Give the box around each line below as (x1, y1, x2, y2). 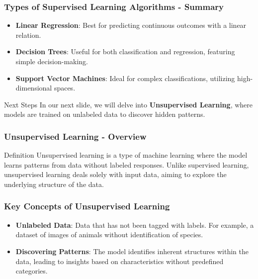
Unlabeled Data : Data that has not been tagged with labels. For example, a (15, 219, 254, 230)
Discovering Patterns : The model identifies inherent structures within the (15, 246, 249, 256)
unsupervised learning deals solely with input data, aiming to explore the (4, 169, 227, 180)
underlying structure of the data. (4, 179, 104, 189)
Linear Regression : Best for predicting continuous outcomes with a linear (15, 20, 247, 30)
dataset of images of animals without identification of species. (15, 229, 203, 240)
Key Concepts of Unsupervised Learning (4, 200, 170, 212)
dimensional (15, 83, 52, 93)
